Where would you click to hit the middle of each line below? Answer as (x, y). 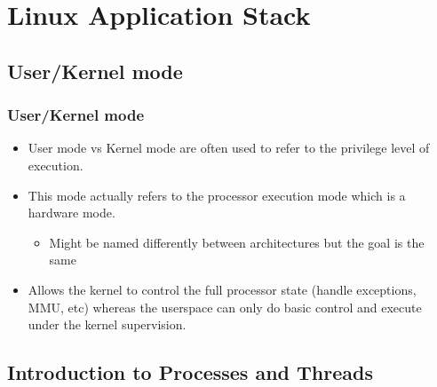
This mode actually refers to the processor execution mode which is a (217, 195)
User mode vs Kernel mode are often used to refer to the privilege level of (229, 148)
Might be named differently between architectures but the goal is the (237, 242)
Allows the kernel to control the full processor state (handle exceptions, (222, 289)
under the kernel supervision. (107, 324)
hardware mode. (72, 213)
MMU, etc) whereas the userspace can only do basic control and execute (225, 307)
